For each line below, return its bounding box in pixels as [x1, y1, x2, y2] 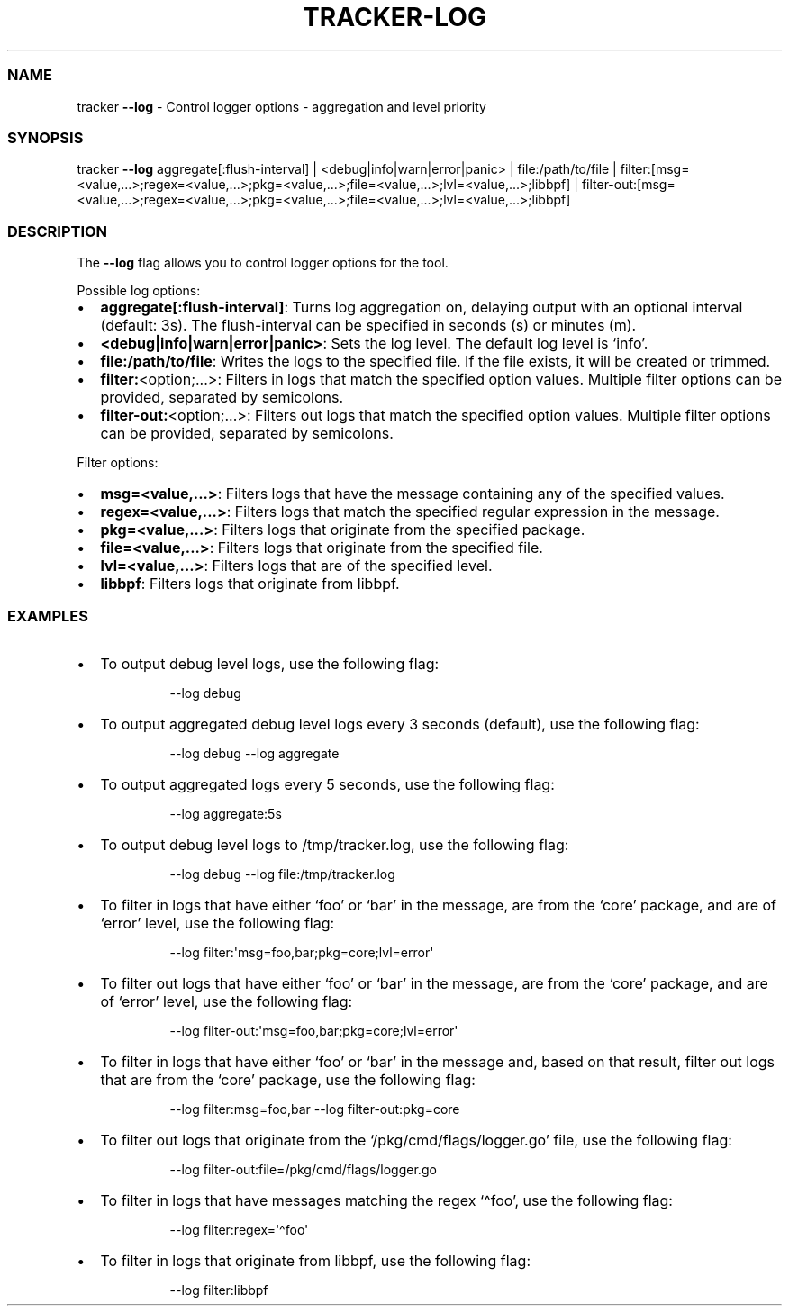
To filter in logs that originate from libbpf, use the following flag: [100, 1251, 531, 1270]
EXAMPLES [7, 607, 88, 626]
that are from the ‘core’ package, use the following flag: [100, 1070, 476, 1089]
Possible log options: [77, 283, 201, 298]
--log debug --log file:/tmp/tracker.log [169, 865, 395, 882]
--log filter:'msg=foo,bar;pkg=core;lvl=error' [169, 944, 434, 960]
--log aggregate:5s [169, 805, 282, 821]
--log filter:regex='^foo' [169, 1221, 309, 1237]
